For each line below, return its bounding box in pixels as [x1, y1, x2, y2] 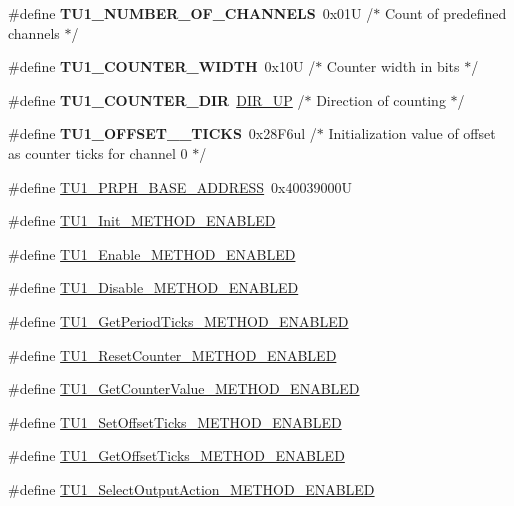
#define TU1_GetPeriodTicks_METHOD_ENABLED [8, 310, 349, 331]
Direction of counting [316, 89, 446, 110]
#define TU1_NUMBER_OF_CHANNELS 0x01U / [8, 3, 374, 23]
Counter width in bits [326, 56, 460, 77]
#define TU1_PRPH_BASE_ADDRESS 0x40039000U [8, 176, 353, 197]
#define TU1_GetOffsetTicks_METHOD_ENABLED [8, 445, 345, 466]
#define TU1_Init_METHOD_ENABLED [8, 210, 276, 231]
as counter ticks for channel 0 [8, 142, 188, 163]
